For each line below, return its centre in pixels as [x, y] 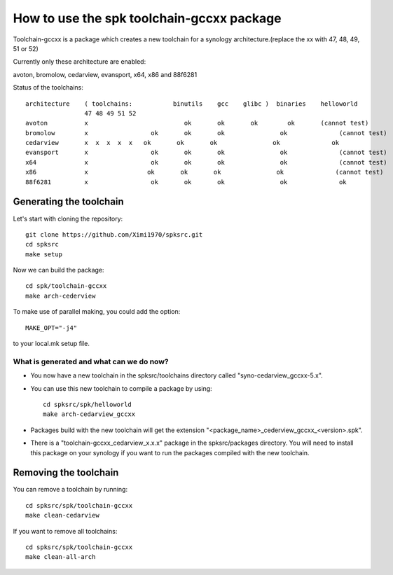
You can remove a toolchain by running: [70, 490]
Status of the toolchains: [48, 88]
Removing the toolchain [66, 473]
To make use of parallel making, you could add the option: [97, 312]
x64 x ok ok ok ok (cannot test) [207, 162]
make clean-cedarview [62, 515]
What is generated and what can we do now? [91, 361]
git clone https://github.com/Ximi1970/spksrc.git [114, 234]
